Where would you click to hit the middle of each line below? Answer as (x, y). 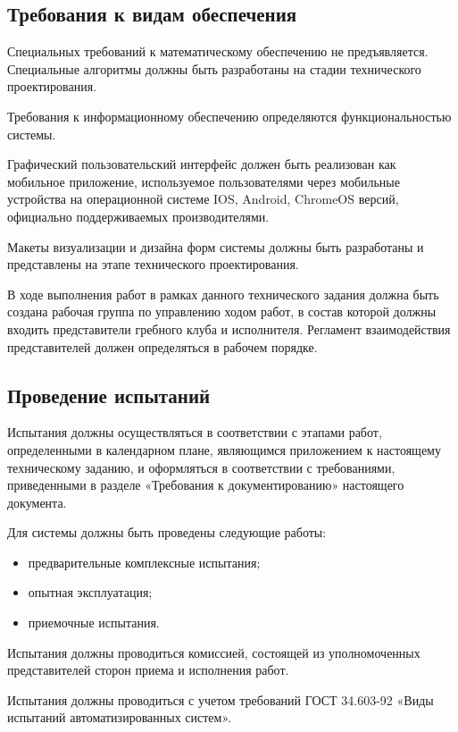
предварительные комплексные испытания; (144, 562)
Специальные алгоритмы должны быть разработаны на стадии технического (214, 68)
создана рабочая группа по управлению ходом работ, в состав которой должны (222, 311)
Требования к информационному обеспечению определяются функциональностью (229, 116)
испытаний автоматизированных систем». (119, 717)
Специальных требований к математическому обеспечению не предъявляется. (218, 51)
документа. (37, 502)
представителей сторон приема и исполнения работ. (148, 670)
